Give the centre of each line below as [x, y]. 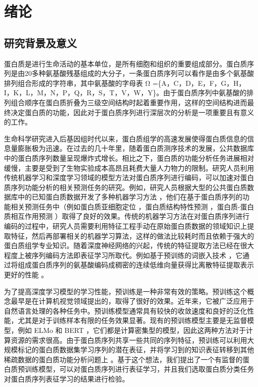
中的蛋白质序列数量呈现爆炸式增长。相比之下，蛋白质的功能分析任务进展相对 [129, 158]
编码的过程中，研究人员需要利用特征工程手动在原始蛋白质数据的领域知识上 [126, 226]
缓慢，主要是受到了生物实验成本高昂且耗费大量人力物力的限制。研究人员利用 [129, 167]
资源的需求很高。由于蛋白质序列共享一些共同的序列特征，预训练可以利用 [129, 340]
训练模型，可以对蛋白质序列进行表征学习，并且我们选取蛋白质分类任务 [139, 369]
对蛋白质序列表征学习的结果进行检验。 [66, 378]
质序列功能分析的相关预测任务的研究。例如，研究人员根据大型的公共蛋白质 [126, 187]
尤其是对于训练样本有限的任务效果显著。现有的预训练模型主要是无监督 [132, 320]
